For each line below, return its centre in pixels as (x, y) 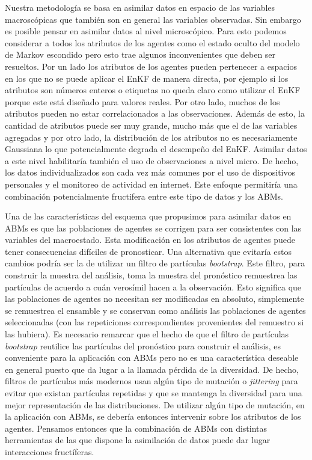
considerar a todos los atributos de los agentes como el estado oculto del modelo (152, 42)
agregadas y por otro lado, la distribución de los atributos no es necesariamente (151, 137)
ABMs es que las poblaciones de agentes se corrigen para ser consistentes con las (153, 228)
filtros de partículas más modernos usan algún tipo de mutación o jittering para (151, 381)
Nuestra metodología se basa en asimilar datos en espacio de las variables (140, 7)
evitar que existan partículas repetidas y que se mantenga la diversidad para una (154, 393)
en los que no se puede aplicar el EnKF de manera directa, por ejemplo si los (147, 78)
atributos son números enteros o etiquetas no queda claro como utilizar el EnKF (153, 90)
